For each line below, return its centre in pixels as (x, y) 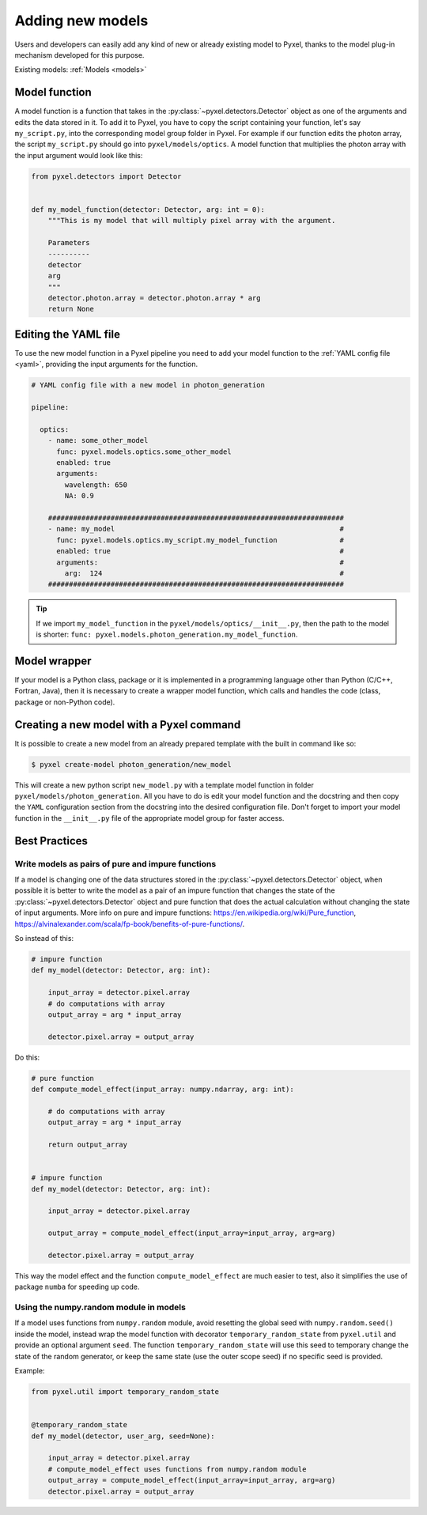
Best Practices (51, 841)
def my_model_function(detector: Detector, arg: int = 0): (148, 209)
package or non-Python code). (65, 702)
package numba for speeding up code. (77, 1287)
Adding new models (81, 21)
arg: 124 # (204, 573)
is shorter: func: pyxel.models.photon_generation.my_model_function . (167, 635)
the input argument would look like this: (79, 155)
